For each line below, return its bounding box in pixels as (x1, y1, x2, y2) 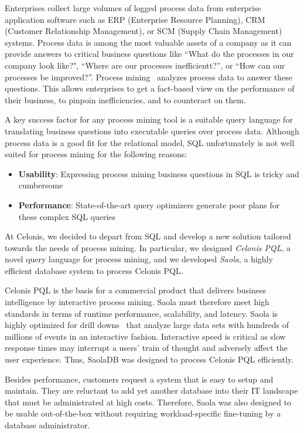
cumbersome (18, 179, 63, 191)
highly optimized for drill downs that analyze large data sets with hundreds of (5, 319, 289, 331)
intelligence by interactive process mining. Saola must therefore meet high (5, 296, 269, 308)
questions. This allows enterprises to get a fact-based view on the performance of (5, 82, 295, 94)
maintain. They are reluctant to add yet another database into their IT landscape (5, 384, 298, 397)
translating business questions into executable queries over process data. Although (5, 124, 299, 137)
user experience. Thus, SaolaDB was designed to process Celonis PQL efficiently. (5, 353, 293, 366)
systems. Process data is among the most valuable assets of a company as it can (5, 36, 292, 48)
